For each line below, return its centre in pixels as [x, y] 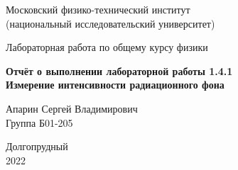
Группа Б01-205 [39, 122]
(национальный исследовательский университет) [110, 23]
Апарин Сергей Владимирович [72, 108]
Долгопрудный [37, 146]
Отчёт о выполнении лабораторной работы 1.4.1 [119, 70]
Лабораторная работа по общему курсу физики [107, 47]
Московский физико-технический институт [98, 9]
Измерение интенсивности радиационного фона [115, 85]
